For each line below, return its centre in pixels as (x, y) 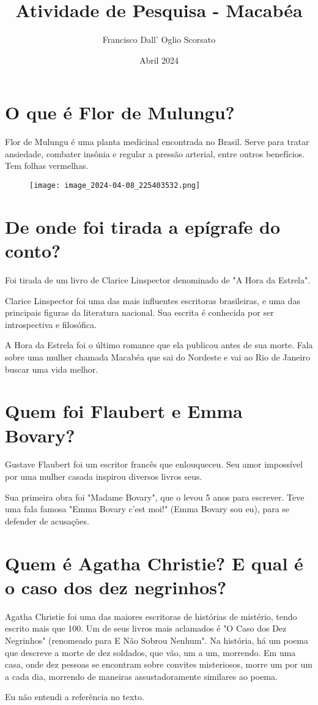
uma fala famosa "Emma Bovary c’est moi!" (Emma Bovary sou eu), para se (147, 509)
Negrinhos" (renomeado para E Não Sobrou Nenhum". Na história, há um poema (157, 640)
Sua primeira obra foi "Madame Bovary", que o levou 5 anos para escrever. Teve (155, 497)
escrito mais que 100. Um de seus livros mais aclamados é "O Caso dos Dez (146, 628)
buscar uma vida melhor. (52, 369)
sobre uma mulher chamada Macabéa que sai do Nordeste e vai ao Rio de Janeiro (157, 356)
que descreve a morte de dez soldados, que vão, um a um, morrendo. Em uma (150, 652)
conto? (33, 251)
